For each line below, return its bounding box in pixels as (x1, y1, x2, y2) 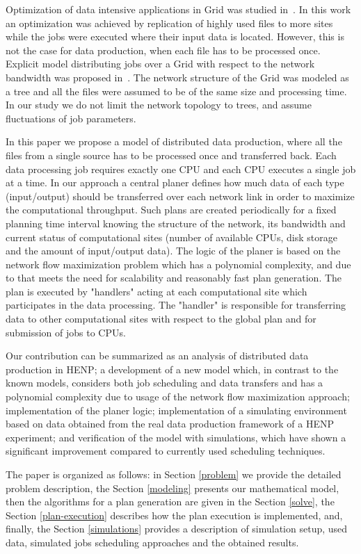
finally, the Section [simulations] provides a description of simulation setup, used (6, 521, 348, 536)
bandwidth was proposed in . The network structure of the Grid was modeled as (6, 70, 349, 84)
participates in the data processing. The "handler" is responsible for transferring (6, 298, 346, 312)
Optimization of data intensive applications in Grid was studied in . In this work (6, 2, 351, 16)
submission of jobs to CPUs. (6, 325, 126, 339)
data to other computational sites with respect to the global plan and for (6, 311, 316, 326)
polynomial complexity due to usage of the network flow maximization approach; (6, 389, 350, 404)
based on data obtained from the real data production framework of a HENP (6, 416, 335, 431)
